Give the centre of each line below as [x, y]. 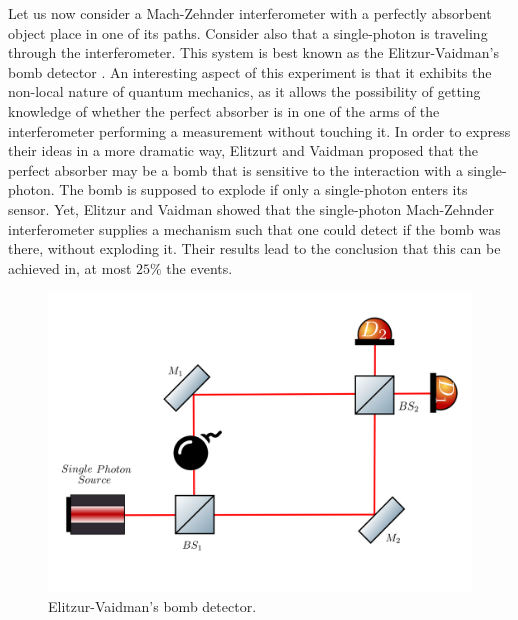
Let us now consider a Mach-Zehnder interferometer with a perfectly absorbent [250, 13]
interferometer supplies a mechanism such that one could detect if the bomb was [254, 228]
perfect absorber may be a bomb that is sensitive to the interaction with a [236, 169]
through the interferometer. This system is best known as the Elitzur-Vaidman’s [253, 52]
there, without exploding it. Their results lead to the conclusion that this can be [254, 248]
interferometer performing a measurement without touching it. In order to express [259, 130]
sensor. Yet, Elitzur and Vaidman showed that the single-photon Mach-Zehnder [251, 208]
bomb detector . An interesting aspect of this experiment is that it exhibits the [250, 71]
